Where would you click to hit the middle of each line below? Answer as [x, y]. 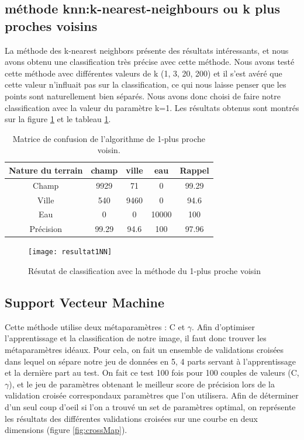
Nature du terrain [46, 170]
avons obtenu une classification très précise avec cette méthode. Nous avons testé [150, 62]
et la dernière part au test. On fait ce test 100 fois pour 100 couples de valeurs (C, [152, 373]
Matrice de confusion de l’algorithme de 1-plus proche [109, 138]
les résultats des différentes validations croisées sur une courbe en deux [131, 418]
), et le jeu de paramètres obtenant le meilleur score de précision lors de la [142, 384]
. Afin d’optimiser [223, 326]
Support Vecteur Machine [85, 302]
